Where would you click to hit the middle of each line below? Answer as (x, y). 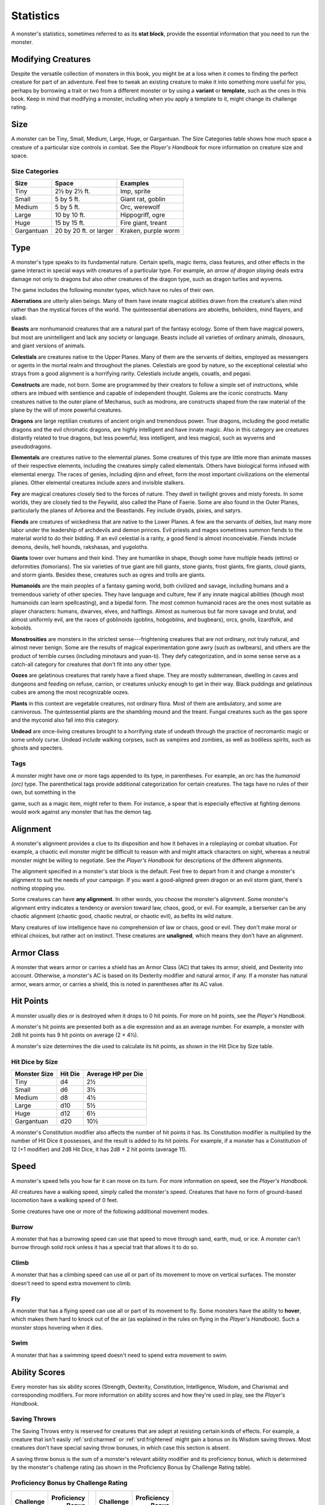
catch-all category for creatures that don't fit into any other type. (91, 664)
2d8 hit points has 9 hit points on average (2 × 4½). (75, 1035)
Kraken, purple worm (150, 231)
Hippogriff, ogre (143, 215)
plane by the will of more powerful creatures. (67, 410)
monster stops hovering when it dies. (57, 1327)
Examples (135, 184)
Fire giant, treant (144, 223)
